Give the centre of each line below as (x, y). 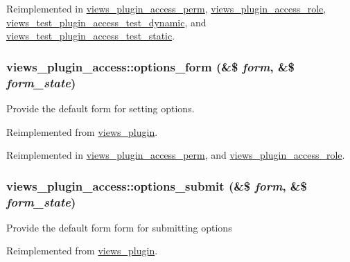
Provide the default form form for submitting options (119, 227)
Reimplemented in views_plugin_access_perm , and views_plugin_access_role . (176, 155)
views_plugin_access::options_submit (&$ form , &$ (157, 185)
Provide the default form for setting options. (100, 108)
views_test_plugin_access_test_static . (91, 36)
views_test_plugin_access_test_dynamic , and (106, 22)
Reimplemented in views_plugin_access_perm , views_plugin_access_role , (166, 8)
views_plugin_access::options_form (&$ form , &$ (150, 66)
